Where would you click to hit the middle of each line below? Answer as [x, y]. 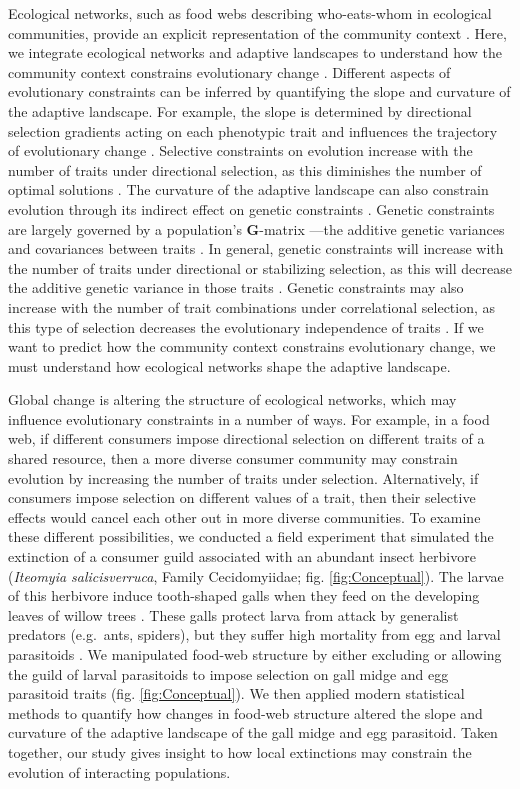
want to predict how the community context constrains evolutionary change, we [252, 346]
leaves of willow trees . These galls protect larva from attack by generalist [233, 614]
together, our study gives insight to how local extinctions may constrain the [240, 751]
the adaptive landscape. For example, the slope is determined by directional [240, 110]
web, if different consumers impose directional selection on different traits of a [246, 438]
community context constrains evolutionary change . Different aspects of [229, 71]
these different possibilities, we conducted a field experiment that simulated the [251, 536]
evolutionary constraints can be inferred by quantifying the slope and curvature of [259, 91]
